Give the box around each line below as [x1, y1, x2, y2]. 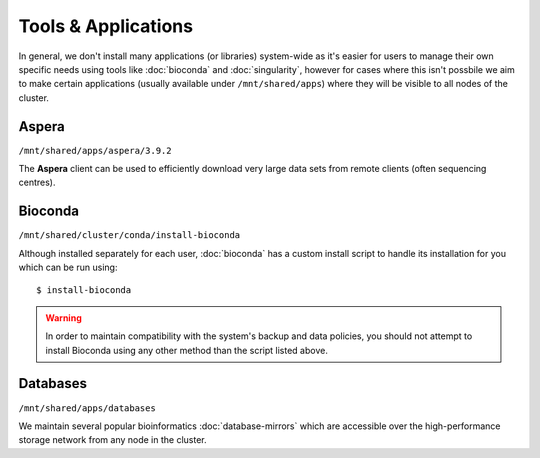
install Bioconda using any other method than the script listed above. [45, 344, 329, 356]
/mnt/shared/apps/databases [18, 402, 157, 414]
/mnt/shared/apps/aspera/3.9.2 [18, 145, 172, 156]
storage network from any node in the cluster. [18, 434, 207, 446]
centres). [18, 176, 56, 189]
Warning [45, 311, 82, 324]
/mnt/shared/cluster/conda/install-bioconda [18, 230, 241, 241]
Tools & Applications [18, 15, 194, 37]
